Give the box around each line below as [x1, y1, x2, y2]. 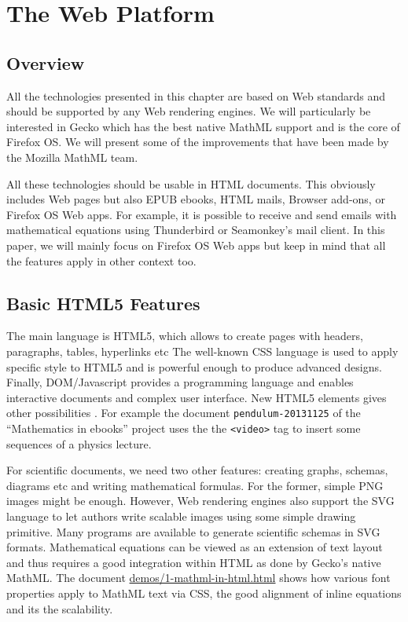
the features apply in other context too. [6, 252, 197, 269]
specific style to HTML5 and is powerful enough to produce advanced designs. [6, 358, 382, 375]
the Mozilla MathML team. [6, 148, 138, 165]
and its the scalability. [6, 600, 113, 617]
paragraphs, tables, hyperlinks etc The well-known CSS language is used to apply [6, 342, 399, 359]
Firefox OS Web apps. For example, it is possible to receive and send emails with [6, 206, 397, 222]
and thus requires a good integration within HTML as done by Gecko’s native [6, 554, 381, 570]
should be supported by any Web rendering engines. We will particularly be [6, 103, 371, 119]
